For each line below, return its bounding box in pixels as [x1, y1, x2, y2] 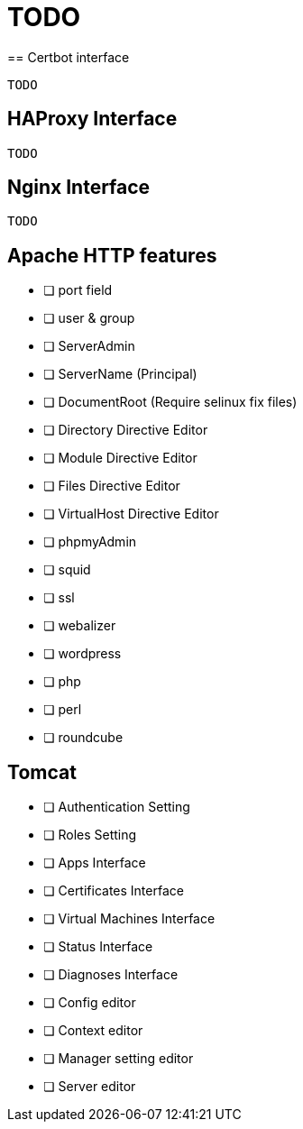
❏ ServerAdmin [43, 338, 135, 354]
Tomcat [7, 760, 77, 784]
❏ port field [43, 282, 113, 298]
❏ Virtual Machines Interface [43, 911, 216, 927]
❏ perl [43, 702, 82, 718]
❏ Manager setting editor [43, 1051, 194, 1067]
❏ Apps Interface [43, 855, 146, 871]
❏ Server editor [43, 1079, 136, 1095]
